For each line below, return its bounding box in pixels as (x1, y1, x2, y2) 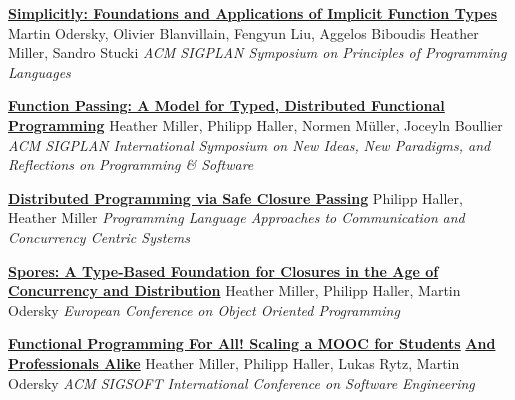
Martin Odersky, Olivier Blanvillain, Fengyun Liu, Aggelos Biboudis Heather (8, 22, 479, 43)
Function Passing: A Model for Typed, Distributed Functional (8, 95, 445, 116)
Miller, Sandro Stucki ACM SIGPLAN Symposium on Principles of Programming (8, 42, 507, 63)
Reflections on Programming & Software (8, 154, 254, 175)
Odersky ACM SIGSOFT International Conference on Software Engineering (8, 372, 475, 393)
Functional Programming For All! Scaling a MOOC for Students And (8, 333, 496, 354)
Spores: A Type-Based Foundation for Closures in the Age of (8, 260, 439, 281)
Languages (8, 61, 71, 82)
